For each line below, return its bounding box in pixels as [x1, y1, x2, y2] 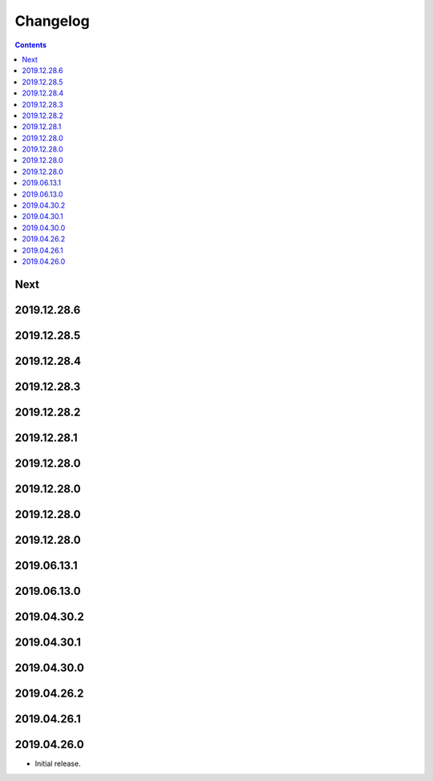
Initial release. [34, 759, 81, 769]
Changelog [14, 12, 90, 30]
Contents [14, 40, 47, 50]
